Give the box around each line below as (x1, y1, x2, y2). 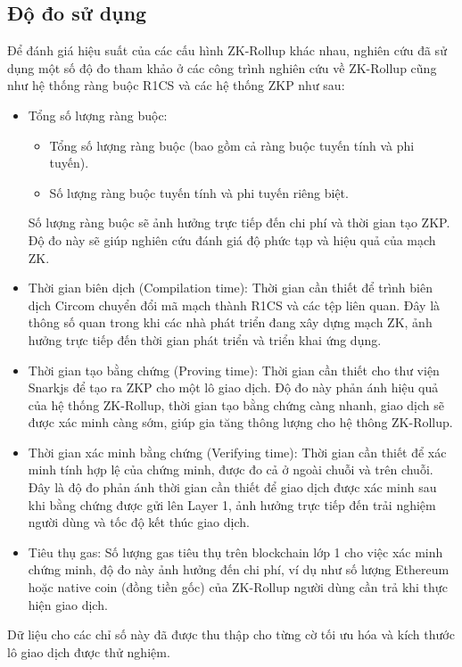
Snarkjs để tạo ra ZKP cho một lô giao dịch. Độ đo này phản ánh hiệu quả (28, 378, 439, 397)
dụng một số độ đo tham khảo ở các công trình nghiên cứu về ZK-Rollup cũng (7, 58, 437, 77)
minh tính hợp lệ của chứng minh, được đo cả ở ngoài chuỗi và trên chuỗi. (28, 460, 433, 479)
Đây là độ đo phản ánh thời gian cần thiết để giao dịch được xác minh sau (28, 478, 437, 497)
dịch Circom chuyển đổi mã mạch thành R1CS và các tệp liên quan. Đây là (28, 295, 441, 314)
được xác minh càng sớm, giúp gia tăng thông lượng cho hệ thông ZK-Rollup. (28, 413, 453, 432)
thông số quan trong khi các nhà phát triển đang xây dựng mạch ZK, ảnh (28, 313, 433, 332)
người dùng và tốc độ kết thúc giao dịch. (28, 513, 250, 531)
